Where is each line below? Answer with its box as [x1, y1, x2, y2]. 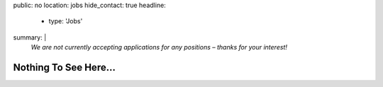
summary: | [13, 33, 47, 42]
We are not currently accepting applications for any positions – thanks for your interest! [30, 43, 287, 52]
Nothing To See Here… [13, 61, 116, 74]
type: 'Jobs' [48, 17, 83, 25]
